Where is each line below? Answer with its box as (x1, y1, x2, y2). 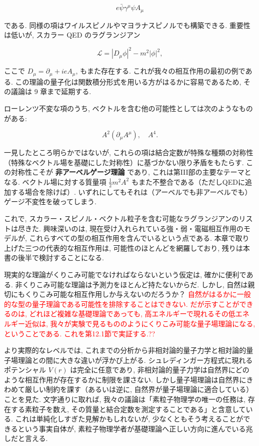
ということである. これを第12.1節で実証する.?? (4, 328, 155, 338)
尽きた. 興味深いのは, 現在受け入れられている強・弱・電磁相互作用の (17, 223, 243, 233)
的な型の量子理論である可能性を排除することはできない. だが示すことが (4, 298, 239, 309)
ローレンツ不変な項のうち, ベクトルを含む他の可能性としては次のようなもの (4, 103, 253, 113)
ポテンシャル (4, 364, 46, 375)
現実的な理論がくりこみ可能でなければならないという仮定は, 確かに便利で (4, 269, 246, 279)
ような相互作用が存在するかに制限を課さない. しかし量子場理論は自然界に (4, 374, 246, 384)
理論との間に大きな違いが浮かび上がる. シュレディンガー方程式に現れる (17, 354, 253, 365)
